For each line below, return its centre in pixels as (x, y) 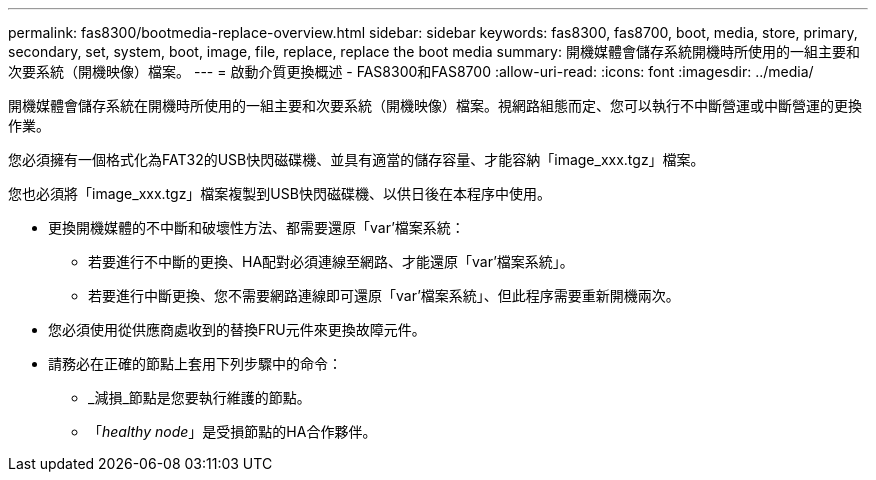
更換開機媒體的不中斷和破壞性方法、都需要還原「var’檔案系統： (256, 227)
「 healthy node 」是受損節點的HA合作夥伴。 (232, 431)
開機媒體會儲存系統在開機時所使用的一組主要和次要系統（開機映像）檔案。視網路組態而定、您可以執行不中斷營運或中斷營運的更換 (435, 105)
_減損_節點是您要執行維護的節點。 (199, 397)
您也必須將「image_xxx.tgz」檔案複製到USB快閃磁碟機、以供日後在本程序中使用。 (279, 193)
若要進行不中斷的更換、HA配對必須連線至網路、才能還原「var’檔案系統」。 (331, 261)
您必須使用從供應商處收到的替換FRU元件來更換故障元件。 (237, 329)
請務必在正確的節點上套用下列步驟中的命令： (195, 363)
